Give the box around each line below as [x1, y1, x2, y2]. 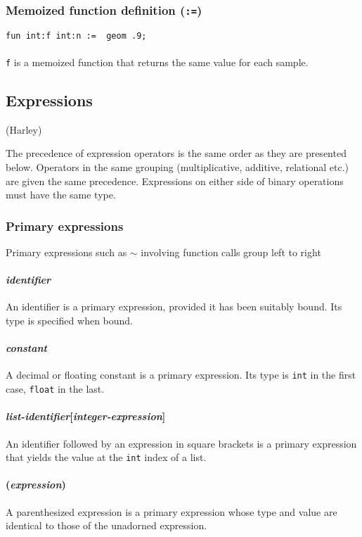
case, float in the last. [6, 381, 105, 396]
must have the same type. [6, 187, 116, 202]
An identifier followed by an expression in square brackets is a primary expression [6, 436, 357, 450]
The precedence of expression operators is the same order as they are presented [6, 146, 347, 160]
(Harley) [6, 122, 42, 137]
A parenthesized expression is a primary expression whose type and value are [6, 504, 337, 519]
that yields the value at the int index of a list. [6, 450, 207, 465]
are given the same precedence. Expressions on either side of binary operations [6, 173, 344, 188]
